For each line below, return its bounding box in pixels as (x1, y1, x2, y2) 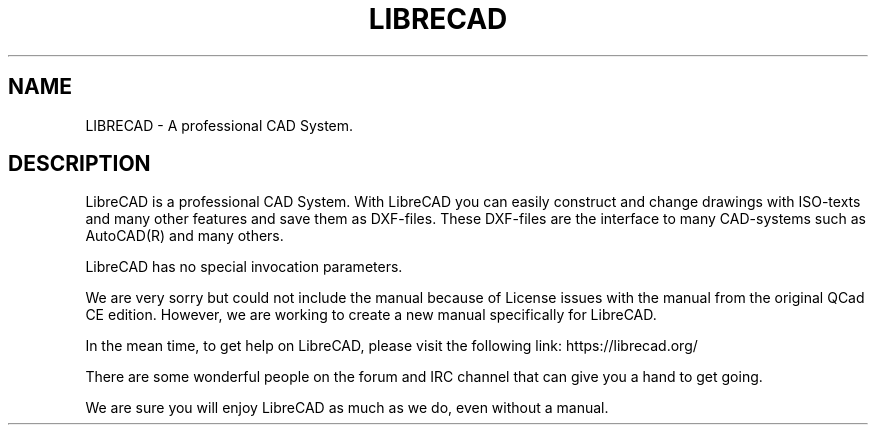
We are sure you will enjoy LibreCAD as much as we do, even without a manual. (85, 399, 609, 417)
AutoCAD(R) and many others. (85, 227, 284, 245)
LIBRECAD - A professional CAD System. (85, 116, 354, 134)
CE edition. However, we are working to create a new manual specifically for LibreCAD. (85, 306, 657, 324)
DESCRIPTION (8, 151, 151, 177)
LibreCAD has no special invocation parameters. (85, 258, 403, 276)
